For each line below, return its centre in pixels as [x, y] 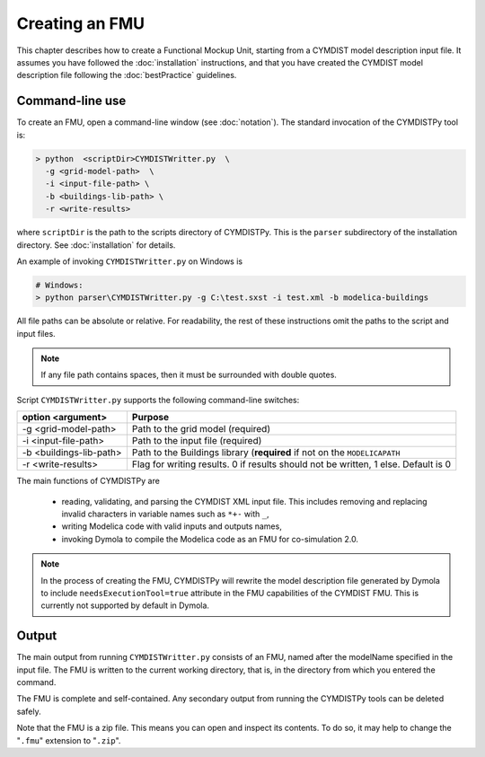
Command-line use [71, 101]
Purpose [150, 418]
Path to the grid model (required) [201, 429]
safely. [29, 711]
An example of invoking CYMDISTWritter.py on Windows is [129, 261]
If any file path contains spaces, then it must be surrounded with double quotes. [189, 375]
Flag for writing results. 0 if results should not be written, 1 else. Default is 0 [291, 464]
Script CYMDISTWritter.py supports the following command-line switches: [158, 400]
